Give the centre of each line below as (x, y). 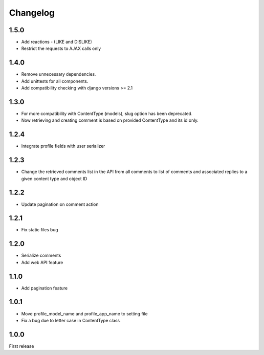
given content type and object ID (54, 178)
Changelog (32, 13)
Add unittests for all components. (55, 81)
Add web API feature (42, 262)
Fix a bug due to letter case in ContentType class (70, 320)
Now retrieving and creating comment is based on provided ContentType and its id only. (110, 120)
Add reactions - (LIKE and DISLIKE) (57, 42)
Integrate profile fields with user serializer (63, 146)
